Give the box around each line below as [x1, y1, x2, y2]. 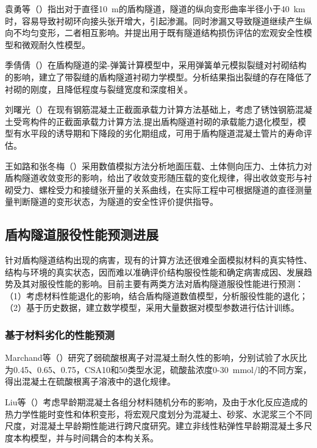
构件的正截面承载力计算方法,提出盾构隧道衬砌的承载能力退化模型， [30, 115, 297, 127]
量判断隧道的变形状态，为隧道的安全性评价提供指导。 [5, 195, 218, 208]
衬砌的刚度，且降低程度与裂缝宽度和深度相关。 [5, 82, 193, 95]
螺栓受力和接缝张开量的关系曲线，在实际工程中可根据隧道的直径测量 [38, 183, 312, 196]
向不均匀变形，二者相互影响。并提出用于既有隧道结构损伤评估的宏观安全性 [5, 26, 304, 39]
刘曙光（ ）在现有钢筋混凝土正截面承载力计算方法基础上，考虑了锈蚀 [5, 103, 278, 116]
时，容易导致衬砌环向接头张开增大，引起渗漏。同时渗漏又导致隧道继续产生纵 [5, 14, 312, 27]
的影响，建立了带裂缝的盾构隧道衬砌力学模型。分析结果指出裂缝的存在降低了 [5, 70, 312, 83]
